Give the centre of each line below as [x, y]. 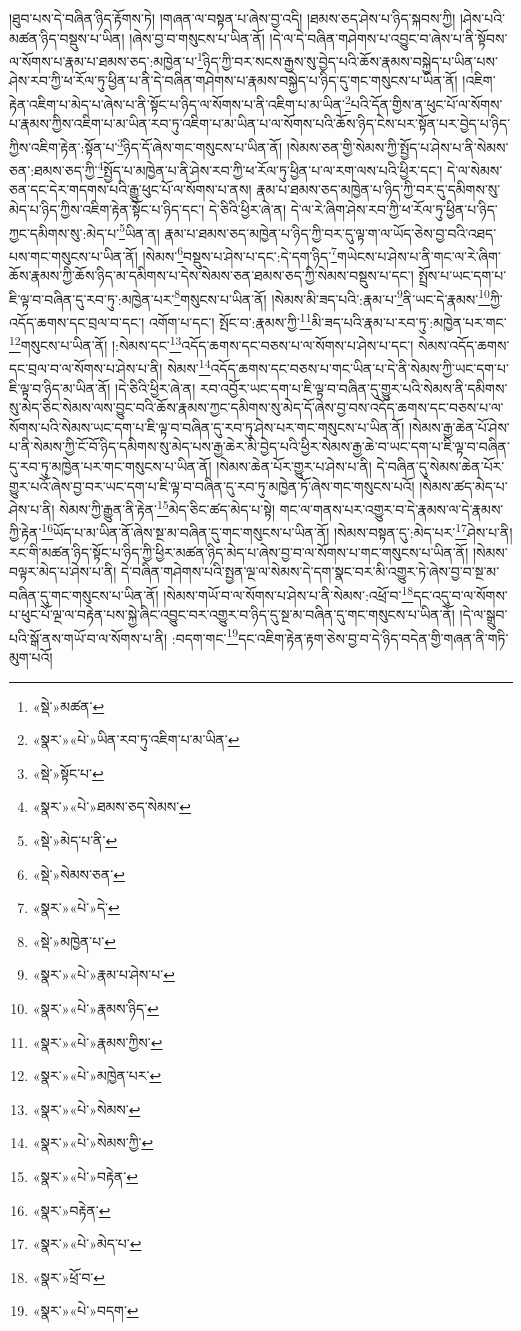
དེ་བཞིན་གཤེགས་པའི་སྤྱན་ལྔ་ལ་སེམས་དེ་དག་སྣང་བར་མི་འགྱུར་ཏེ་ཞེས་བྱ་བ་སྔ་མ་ [310, 571]
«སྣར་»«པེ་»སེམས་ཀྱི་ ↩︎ [93, 1142]
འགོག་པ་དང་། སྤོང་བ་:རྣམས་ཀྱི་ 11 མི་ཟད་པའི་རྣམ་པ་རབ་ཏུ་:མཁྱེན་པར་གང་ [327, 320]
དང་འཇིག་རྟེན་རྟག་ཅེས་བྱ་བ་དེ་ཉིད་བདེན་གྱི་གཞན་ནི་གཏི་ [373, 637]
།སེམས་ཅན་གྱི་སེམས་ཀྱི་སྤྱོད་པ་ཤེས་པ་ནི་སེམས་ [397, 146]
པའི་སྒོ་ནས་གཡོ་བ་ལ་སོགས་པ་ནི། [88, 637]
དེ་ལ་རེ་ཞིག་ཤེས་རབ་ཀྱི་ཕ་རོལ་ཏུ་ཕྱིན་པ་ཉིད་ [394, 208]
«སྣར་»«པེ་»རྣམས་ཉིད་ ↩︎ [95, 1007]
